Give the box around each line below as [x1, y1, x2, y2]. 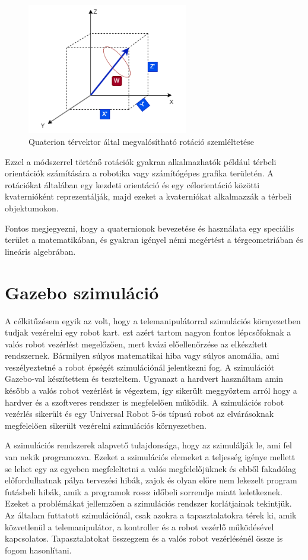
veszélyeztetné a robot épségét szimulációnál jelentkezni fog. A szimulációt [5, 360, 275, 373]
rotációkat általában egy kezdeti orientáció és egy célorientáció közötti [5, 178, 260, 191]
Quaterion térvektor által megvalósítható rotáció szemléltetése [28, 135, 254, 148]
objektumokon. [5, 202, 59, 214]
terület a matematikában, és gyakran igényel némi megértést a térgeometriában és [5, 233, 303, 246]
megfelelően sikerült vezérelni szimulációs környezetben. [5, 419, 207, 431]
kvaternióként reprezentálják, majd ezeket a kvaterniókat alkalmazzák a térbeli [5, 190, 292, 203]
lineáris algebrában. [5, 245, 76, 257]
